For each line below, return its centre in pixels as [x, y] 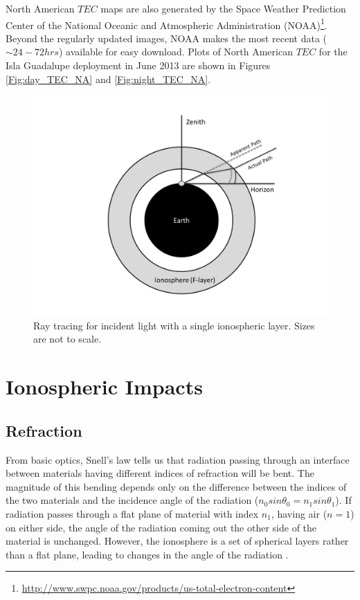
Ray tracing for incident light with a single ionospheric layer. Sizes [174, 325]
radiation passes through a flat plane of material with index [132, 513]
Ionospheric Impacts [104, 387]
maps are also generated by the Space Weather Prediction [223, 8]
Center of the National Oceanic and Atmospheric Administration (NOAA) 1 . [166, 24]
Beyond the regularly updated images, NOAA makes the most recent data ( [166, 38]
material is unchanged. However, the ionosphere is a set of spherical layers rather [177, 541]
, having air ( [299, 513]
